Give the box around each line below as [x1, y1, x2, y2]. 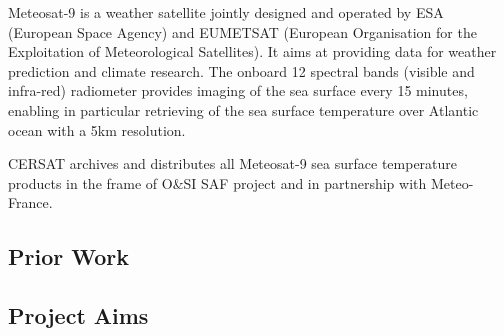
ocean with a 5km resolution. [8, 119, 186, 140]
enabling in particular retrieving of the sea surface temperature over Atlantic [8, 99, 479, 120]
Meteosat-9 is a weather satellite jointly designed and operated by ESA [8, 2, 444, 22]
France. [8, 192, 53, 213]
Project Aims [8, 300, 149, 331]
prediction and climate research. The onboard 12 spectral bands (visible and [8, 60, 475, 81]
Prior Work [8, 241, 129, 272]
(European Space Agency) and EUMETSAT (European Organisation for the [8, 21, 477, 42]
